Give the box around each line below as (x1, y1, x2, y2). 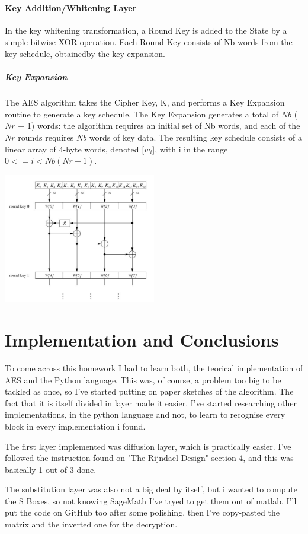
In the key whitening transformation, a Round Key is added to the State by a (5, 24, 287, 36)
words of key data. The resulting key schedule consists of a (89, 131, 302, 143)
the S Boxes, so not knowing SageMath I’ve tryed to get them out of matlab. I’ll (5, 494, 297, 507)
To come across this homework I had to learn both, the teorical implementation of (5, 361, 303, 374)
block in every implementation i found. (5, 419, 146, 432)
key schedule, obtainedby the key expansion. (5, 47, 165, 59)
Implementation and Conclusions (5, 328, 279, 352)
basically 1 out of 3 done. (5, 463, 97, 475)
